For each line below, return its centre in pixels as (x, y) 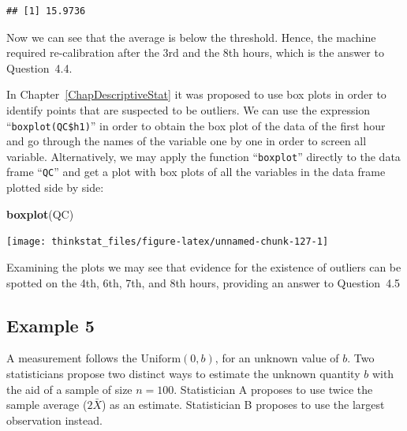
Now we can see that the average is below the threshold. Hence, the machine (191, 37)
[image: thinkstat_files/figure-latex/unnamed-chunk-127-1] (168, 242)
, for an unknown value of (277, 358)
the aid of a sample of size (69, 389)
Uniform (161, 360)
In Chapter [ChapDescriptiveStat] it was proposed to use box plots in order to (196, 94)
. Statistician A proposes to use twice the (273, 389)
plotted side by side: (55, 187)
